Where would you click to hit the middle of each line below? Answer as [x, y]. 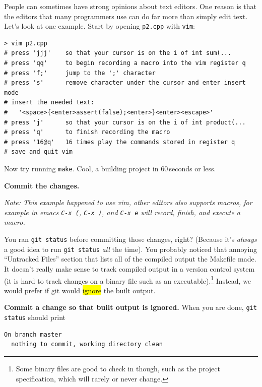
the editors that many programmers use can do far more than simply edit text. [126, 16]
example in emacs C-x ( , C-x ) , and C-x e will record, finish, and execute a [122, 212]
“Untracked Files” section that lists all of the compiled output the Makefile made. [130, 259]
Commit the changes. [42, 185]
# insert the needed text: [49, 103]
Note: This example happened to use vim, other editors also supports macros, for [128, 202]
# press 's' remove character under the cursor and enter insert [125, 83]
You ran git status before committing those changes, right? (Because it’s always [130, 239]
